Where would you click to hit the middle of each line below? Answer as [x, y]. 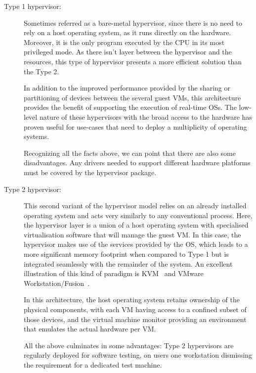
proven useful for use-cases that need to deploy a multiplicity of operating [135, 126]
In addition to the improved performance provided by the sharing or [127, 88]
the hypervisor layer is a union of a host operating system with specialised [136, 225]
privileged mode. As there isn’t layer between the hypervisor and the [128, 52]
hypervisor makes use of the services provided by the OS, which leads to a [136, 244]
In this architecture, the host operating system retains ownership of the [132, 300]
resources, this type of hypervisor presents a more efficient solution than [133, 61]
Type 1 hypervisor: [33, 6]
